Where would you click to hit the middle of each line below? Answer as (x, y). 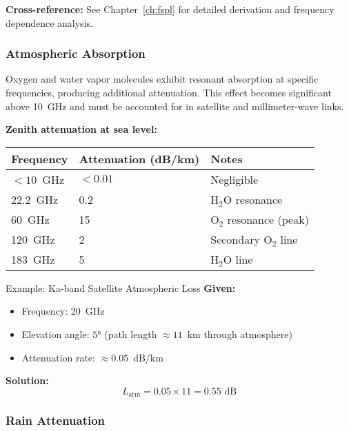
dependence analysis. (49, 22)
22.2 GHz (35, 199)
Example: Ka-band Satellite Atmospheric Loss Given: (121, 287)
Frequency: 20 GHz (63, 311)
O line (238, 259)
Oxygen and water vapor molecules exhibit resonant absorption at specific (162, 79)
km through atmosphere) (240, 334)
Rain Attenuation (56, 420)
